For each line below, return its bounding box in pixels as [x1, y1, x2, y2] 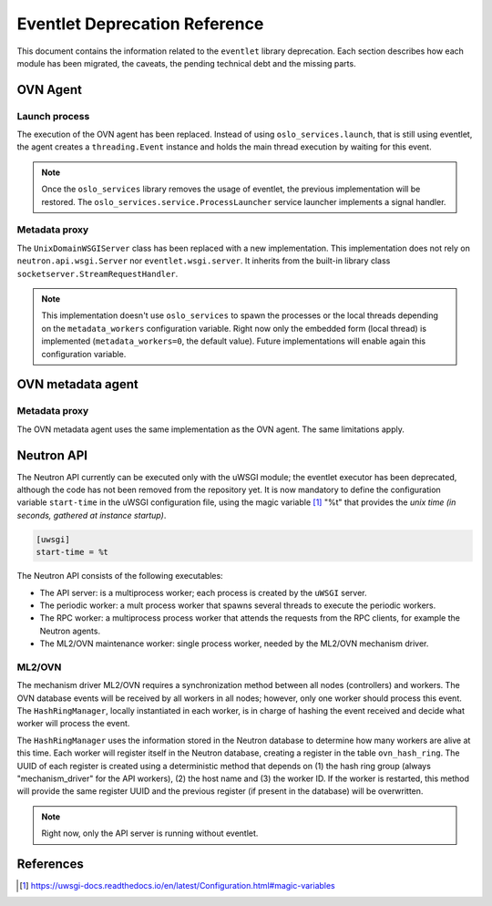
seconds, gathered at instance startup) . [16, 510, 167, 520]
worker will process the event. [16, 718, 130, 729]
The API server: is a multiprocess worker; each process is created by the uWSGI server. [39, 587, 367, 598]
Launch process [16, 109, 90, 122]
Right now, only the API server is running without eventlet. [41, 828, 259, 839]
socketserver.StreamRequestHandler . [16, 268, 179, 279]
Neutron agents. [39, 625, 100, 636]
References [16, 856, 84, 871]
